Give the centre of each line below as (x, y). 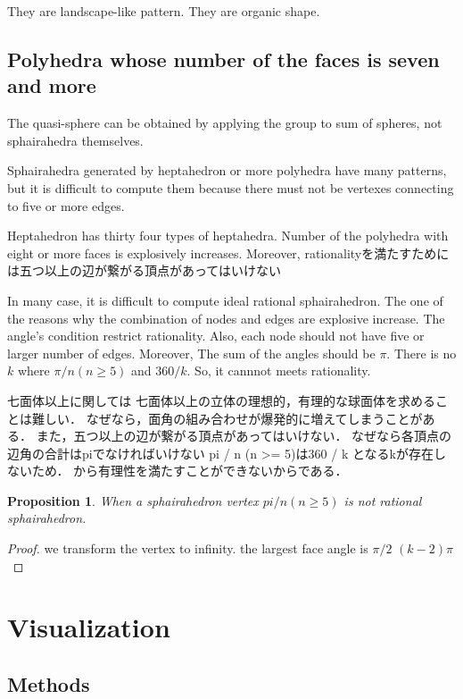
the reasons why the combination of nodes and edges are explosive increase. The (226, 318)
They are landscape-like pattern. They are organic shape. (164, 11)
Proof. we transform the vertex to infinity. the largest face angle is (188, 548)
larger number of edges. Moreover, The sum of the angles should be (191, 353)
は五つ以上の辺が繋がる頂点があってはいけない (145, 270)
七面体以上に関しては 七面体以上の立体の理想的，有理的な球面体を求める (221, 400)
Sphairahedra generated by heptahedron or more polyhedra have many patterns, (227, 170)
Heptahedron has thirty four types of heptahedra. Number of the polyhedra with (228, 236)
